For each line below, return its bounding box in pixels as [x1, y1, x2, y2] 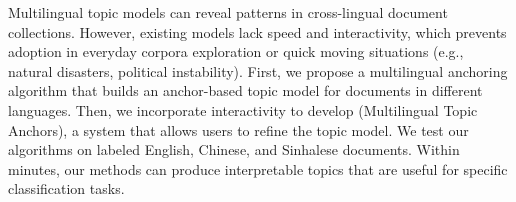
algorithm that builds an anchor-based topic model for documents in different [8, 80, 483, 101]
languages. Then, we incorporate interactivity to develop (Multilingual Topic [8, 99, 478, 120]
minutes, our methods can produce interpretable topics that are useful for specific [8, 158, 508, 179]
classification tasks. [8, 178, 125, 199]
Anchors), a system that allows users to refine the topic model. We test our [8, 119, 469, 140]
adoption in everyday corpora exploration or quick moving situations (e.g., [8, 41, 464, 62]
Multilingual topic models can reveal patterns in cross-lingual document [8, 2, 448, 22]
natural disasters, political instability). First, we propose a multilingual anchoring [8, 60, 508, 81]
